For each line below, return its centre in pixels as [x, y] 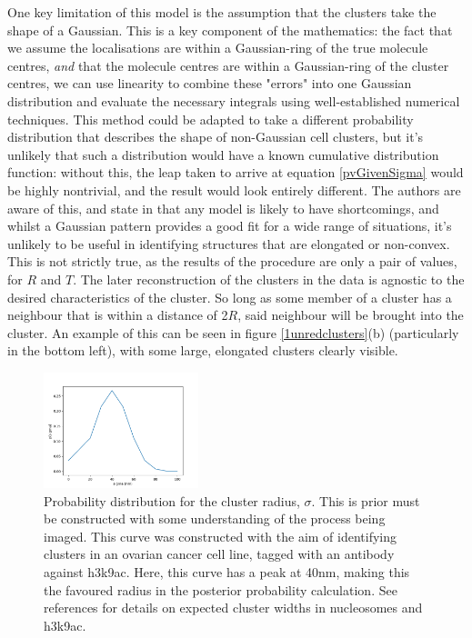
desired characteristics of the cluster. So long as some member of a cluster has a [230, 297]
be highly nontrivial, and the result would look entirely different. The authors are [234, 189]
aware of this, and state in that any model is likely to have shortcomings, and [223, 208]
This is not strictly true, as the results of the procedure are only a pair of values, [232, 261]
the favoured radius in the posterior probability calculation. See [221, 589]
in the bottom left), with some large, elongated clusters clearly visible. [203, 350]
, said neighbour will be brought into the [351, 315]
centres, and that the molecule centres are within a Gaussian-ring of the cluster [228, 65]
